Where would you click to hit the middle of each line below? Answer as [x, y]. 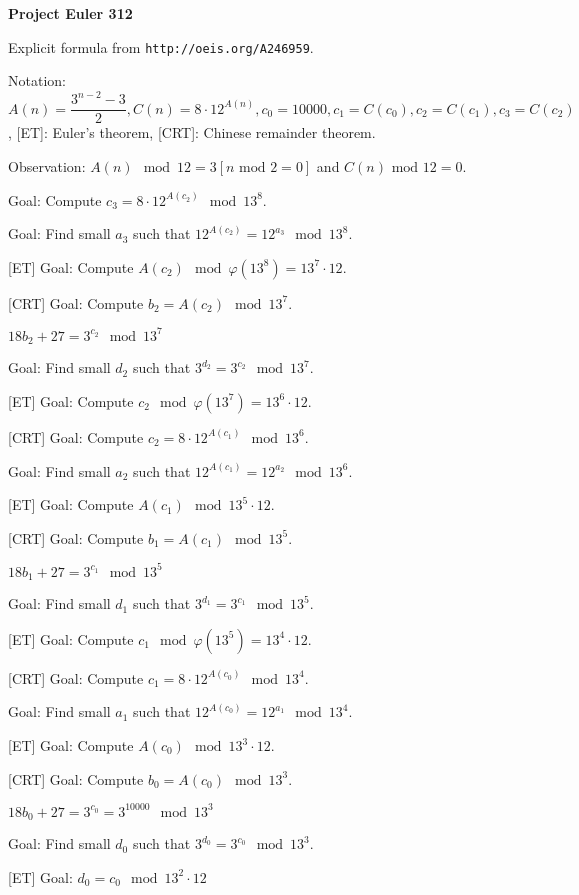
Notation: [37, 80]
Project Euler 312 [70, 13]
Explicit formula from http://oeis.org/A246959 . [161, 46]
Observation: [47, 166]
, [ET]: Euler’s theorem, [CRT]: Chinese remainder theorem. [192, 132]
